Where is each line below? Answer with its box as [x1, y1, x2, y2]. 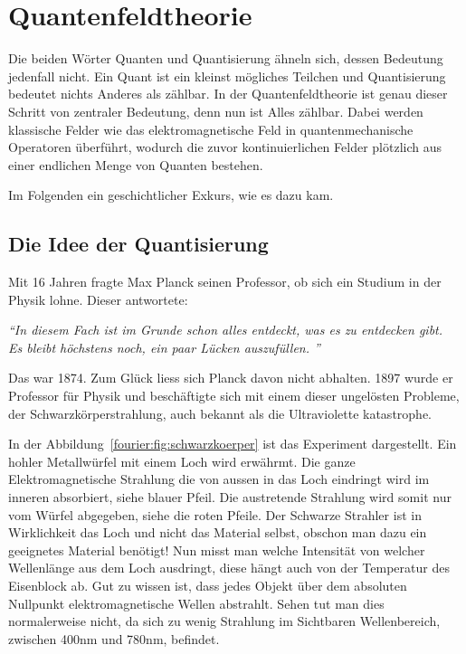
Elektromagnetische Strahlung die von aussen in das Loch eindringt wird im [8, 469, 430, 488]
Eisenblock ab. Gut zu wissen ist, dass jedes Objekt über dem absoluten [8, 575, 407, 594]
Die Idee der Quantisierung [8, 230, 269, 258]
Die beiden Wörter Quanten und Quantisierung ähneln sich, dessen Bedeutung [8, 49, 443, 68]
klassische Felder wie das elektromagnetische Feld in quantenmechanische [8, 119, 414, 138]
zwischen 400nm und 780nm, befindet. [8, 629, 220, 648]
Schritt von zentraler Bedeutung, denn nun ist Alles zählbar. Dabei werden [8, 101, 423, 120]
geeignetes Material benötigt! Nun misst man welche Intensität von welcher [8, 540, 425, 559]
